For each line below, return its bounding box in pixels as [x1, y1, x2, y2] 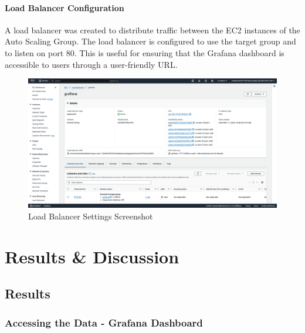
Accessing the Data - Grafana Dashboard [5, 315, 203, 329]
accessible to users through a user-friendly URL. [5, 58, 178, 70]
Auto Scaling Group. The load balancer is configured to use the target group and [5, 35, 296, 47]
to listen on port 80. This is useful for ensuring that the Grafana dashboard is [5, 46, 284, 59]
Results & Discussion [5, 244, 179, 268]
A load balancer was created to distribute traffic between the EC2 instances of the [5, 23, 300, 36]
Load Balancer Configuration [5, 1, 124, 13]
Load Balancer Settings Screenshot [28, 210, 153, 222]
